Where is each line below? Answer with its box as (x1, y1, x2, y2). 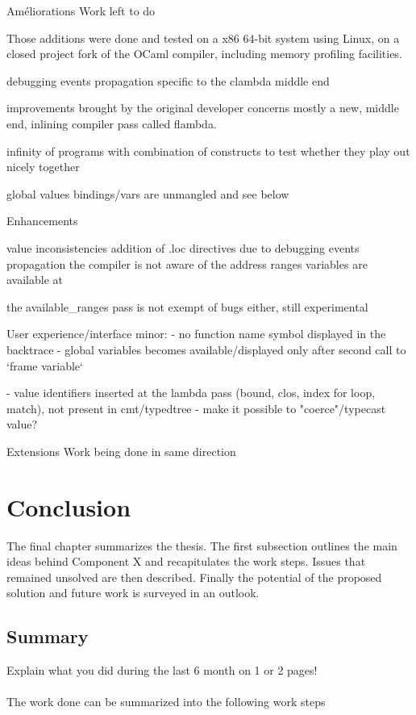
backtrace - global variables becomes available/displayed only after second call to (6, 341, 406, 357)
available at (6, 271, 63, 288)
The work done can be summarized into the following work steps (6, 693, 326, 710)
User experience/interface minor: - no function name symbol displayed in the (6, 325, 386, 342)
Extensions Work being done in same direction (6, 442, 236, 459)
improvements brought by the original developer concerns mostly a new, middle (6, 99, 399, 116)
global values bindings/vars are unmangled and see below (6, 185, 289, 202)
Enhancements (6, 212, 78, 229)
